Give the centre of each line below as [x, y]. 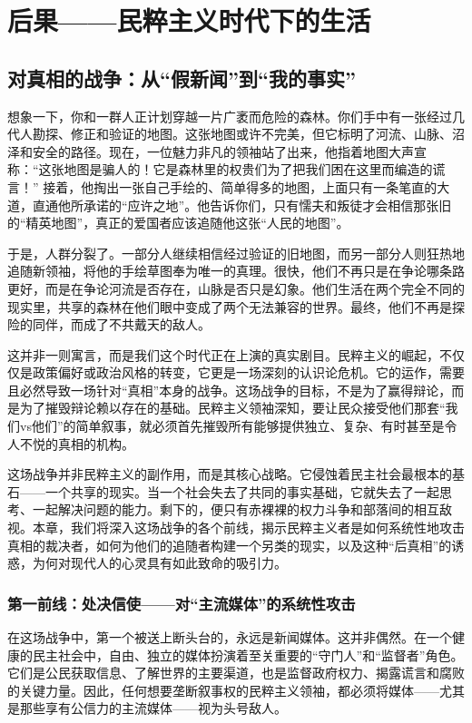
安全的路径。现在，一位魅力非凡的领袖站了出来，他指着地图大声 [223, 151]
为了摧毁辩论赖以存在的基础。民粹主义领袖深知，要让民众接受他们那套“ [232, 408]
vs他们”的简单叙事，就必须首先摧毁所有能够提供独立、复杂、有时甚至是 [232, 426]
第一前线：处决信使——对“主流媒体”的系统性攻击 [182, 603]
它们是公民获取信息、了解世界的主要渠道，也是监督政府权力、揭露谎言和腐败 [236, 673]
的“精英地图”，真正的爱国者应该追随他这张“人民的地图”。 [178, 223]
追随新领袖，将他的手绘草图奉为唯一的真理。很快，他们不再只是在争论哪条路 [236, 271]
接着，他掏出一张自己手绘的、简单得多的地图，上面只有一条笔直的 [240, 186]
